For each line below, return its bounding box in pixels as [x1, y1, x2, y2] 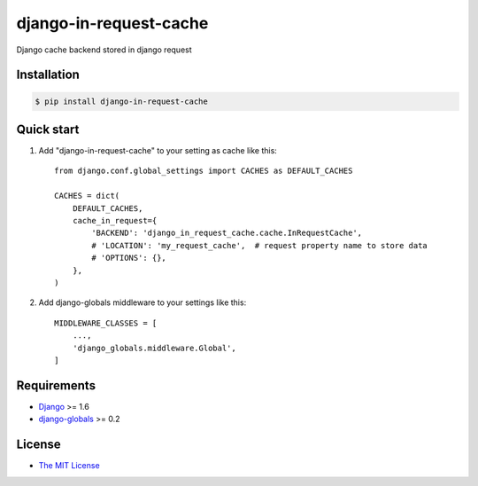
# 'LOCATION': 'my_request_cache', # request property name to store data [91, 240, 428, 250]
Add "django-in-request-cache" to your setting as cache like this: [38, 145, 278, 156]
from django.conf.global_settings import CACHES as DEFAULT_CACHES [54, 166, 353, 176]
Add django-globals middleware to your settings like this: [38, 297, 247, 308]
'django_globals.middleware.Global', [72, 342, 236, 353]
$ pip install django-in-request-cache [35, 96, 208, 106]
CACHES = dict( [54, 191, 120, 201]
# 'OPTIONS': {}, [91, 253, 167, 263]
